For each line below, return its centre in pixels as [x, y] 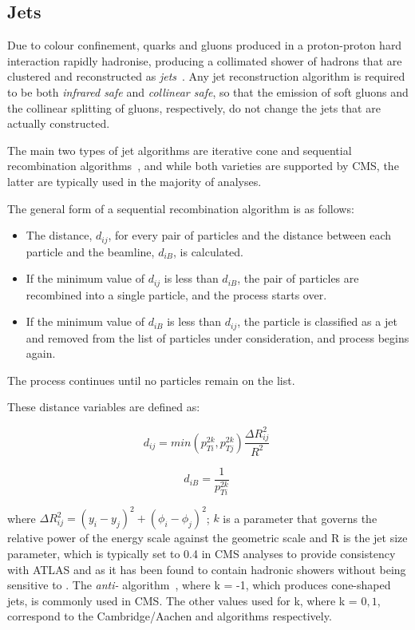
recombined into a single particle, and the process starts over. [176, 294]
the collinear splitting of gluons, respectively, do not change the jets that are [194, 107]
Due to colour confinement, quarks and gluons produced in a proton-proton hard [205, 45]
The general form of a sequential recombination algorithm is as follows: [181, 208]
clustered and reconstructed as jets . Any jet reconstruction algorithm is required [206, 76]
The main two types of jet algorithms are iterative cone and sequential [180, 150]
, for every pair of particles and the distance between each [250, 235]
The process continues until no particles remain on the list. [151, 380]
